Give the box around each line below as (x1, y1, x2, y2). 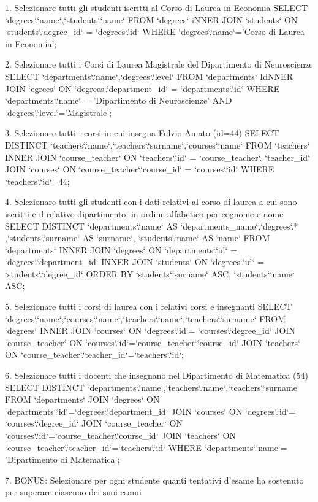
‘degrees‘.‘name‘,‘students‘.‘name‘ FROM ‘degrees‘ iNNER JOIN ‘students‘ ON (5, 13, 298, 26)
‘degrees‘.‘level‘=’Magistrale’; (5, 106, 112, 118)
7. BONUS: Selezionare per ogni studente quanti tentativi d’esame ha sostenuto (5, 473, 304, 486)
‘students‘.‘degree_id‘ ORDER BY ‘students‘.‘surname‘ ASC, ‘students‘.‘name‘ (5, 267, 295, 280)
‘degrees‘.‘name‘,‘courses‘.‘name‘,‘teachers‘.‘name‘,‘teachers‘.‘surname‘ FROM (5, 312, 286, 325)
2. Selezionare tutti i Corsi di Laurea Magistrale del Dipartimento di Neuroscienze (5, 58, 313, 71)
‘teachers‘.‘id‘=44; (5, 174, 70, 187)
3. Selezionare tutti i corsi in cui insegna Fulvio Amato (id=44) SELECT (5, 126, 279, 139)
